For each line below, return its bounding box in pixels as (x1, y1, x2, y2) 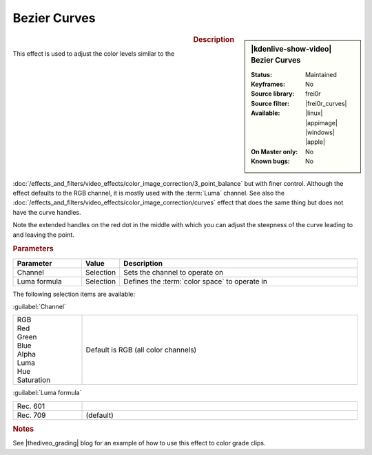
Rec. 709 (17, 410, 46, 420)
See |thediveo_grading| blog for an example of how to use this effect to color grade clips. (12, 439, 266, 447)
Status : (251, 70, 272, 78)
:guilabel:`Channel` (12, 302, 67, 310)
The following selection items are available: (12, 290, 136, 298)
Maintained (305, 70, 338, 78)
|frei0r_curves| (305, 99, 347, 107)
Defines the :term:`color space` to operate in (123, 276, 268, 286)
